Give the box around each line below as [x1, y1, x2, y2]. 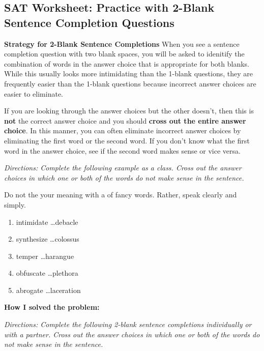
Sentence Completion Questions [4, 14, 174, 30]
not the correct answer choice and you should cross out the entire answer [4, 115, 246, 126]
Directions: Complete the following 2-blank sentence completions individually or [4, 319, 252, 330]
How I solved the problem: [4, 302, 100, 312]
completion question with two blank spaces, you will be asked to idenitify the [4, 48, 245, 59]
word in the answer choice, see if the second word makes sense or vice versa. [4, 145, 241, 156]
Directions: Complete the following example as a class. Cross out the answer [4, 162, 242, 173]
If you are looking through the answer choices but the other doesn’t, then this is [4, 105, 254, 116]
